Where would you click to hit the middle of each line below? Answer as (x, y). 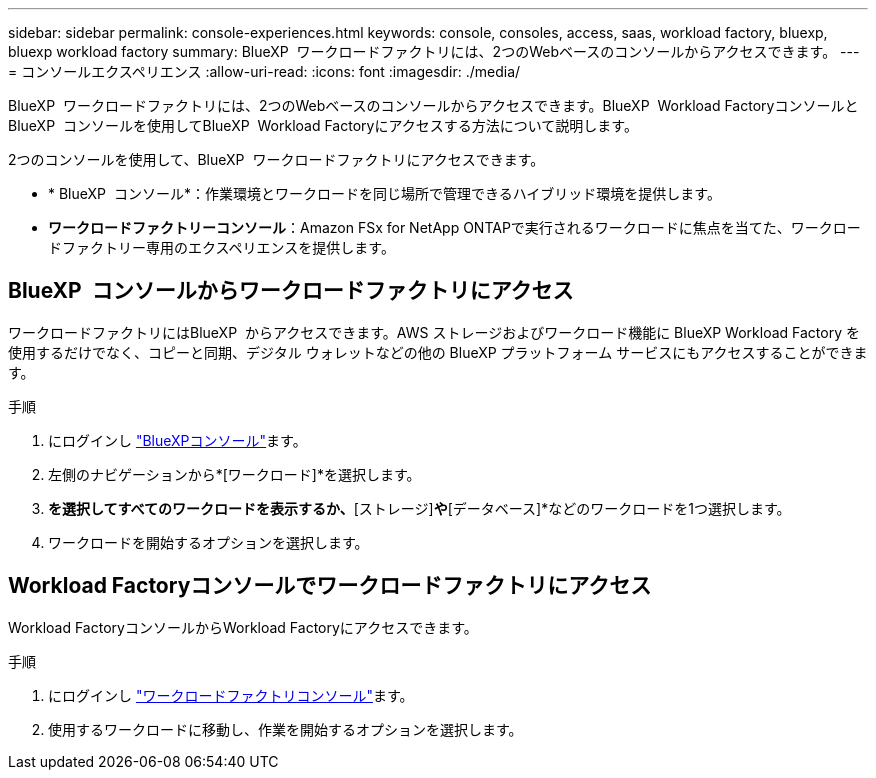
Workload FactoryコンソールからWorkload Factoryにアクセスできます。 (243, 627)
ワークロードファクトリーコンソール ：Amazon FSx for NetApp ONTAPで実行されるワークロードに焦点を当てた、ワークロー (454, 227)
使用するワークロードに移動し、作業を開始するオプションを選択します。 (285, 729)
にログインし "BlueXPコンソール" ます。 (177, 440)
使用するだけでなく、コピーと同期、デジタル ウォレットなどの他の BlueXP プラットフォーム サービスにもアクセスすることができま (438, 352)
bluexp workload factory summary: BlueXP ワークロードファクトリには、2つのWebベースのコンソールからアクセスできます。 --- (434, 51)
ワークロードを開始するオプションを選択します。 (208, 542)
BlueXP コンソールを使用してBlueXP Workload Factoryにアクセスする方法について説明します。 (323, 125)
